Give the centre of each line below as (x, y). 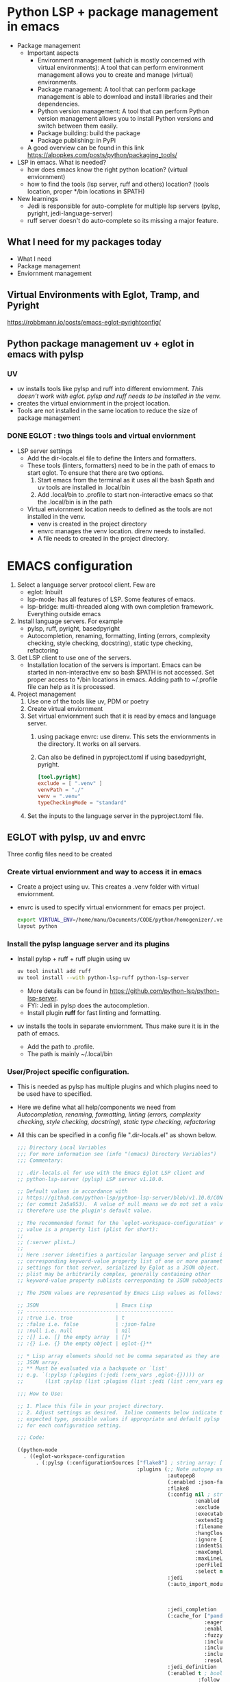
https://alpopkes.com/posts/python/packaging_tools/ (102, 154)
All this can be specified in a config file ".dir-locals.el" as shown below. (117, 1135)
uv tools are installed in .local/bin (84, 487)
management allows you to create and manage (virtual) (115, 74)
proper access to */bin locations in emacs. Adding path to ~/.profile (122, 679)
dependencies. (59, 104)
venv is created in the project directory (92, 524)
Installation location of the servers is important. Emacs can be (114, 665)
